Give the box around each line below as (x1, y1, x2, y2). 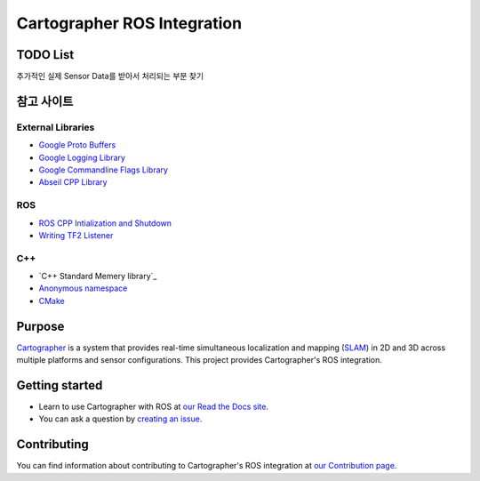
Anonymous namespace (38, 283, 128, 293)
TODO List (16, 47, 75, 62)
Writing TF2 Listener (38, 229, 114, 240)
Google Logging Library (38, 152, 126, 163)
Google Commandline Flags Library (38, 164, 169, 175)
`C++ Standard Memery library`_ (38, 271, 157, 282)
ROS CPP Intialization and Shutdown (38, 218, 172, 228)
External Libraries (16, 121, 95, 133)
